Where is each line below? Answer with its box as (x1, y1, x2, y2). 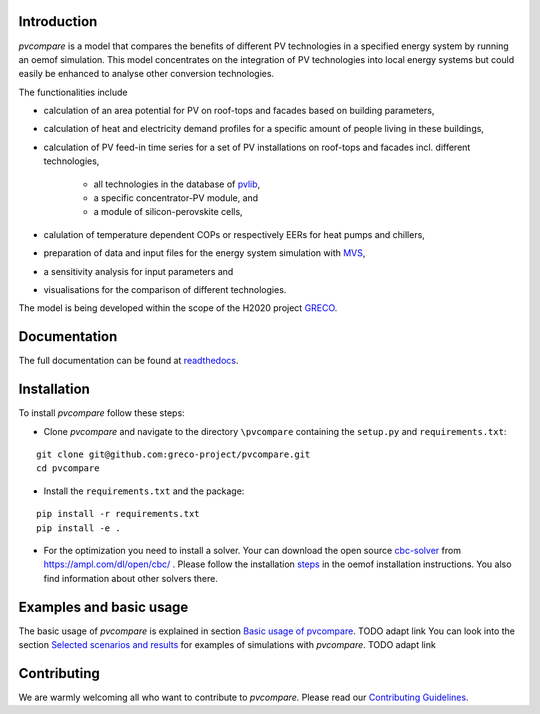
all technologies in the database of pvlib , (93, 178, 261, 190)
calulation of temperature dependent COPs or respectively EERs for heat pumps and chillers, (43, 228, 425, 240)
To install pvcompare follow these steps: (18, 407, 185, 419)
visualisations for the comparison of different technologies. (43, 283, 287, 295)
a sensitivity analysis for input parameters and (43, 265, 234, 277)
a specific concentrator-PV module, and (93, 192, 259, 204)
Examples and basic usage (18, 598, 189, 615)
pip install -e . (36, 522, 121, 534)
